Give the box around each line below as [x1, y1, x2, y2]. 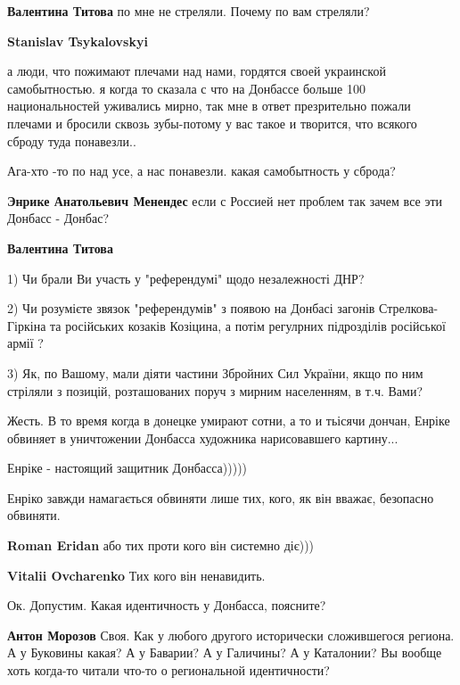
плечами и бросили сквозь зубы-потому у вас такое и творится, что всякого [7, 113, 417, 132]
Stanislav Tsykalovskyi [7, 31, 148, 50]
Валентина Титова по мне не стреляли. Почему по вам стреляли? [7, 2, 370, 20]
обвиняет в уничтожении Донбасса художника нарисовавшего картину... [7, 428, 398, 447]
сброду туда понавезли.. [7, 131, 136, 150]
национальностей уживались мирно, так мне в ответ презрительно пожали [7, 96, 411, 115]
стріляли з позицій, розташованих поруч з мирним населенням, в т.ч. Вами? [7, 381, 423, 400]
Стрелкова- [379, 299, 439, 318]
